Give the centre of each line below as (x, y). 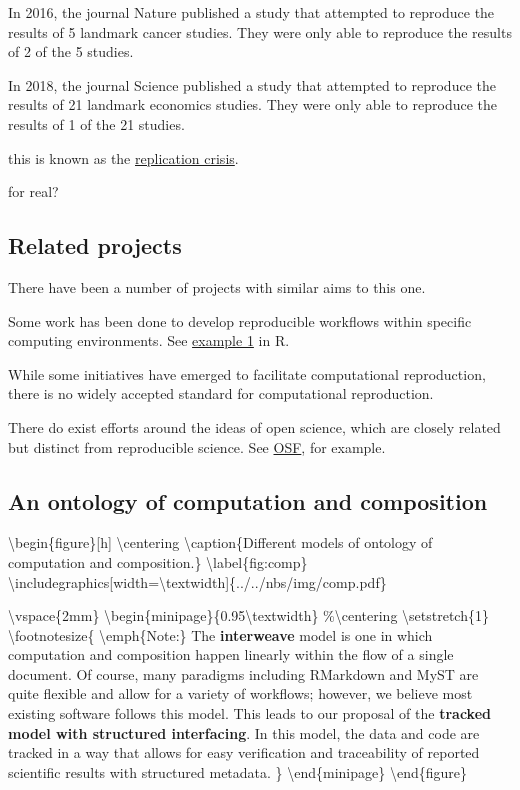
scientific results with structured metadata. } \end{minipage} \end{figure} (237, 771)
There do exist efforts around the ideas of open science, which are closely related (254, 426)
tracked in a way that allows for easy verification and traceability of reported (244, 752)
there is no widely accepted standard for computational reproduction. (221, 393)
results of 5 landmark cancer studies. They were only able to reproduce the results (260, 31)
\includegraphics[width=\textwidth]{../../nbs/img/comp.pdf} (197, 581)
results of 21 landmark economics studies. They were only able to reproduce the (252, 104)
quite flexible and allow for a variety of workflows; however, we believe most (240, 693)
